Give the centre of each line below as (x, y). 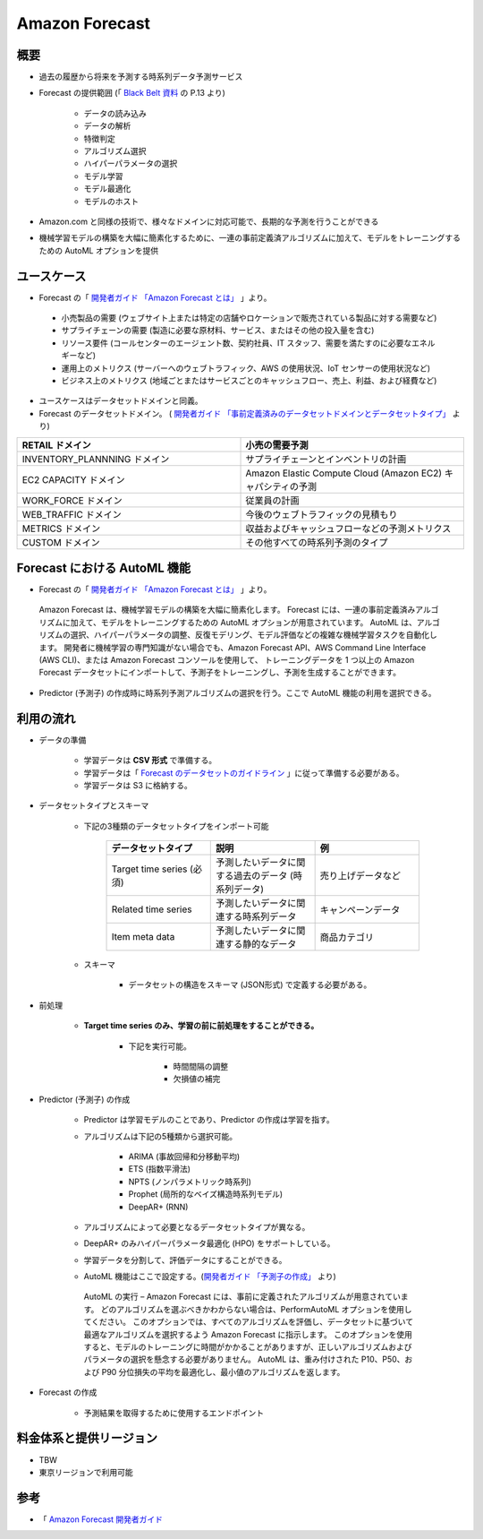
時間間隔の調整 (200, 1067)
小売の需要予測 (277, 445)
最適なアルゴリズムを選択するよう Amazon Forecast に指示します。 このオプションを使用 (248, 1334)
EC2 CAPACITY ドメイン (73, 479)
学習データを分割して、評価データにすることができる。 (185, 1260)
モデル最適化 (107, 189)
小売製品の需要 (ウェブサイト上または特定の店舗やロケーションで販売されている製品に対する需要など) (249, 318)
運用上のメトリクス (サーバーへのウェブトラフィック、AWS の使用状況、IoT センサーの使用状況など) (246, 368)
